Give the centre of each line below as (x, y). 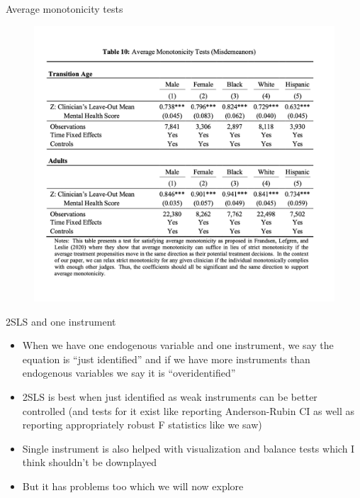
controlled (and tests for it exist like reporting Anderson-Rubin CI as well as (189, 410)
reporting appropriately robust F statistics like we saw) (142, 425)
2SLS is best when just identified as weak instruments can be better (170, 396)
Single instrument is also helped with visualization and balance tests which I (189, 448)
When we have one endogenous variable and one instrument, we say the (178, 345)
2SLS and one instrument (61, 321)
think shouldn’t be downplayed (89, 462)
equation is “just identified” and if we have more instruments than (166, 359)
